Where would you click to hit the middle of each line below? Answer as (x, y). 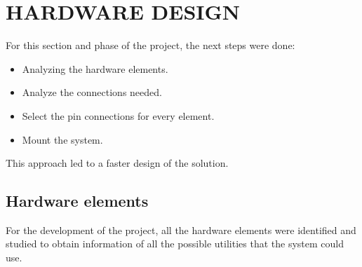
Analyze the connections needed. (92, 92)
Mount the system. (62, 139)
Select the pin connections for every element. (118, 115)
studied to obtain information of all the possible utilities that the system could (175, 244)
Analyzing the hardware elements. (95, 68)
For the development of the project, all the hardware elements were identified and (181, 230)
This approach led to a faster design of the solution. (117, 163)
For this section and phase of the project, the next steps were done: (150, 45)
